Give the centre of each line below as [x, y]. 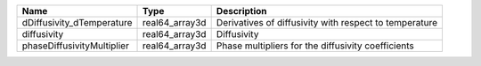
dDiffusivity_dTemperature [77, 22]
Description [241, 11]
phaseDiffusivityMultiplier [75, 46]
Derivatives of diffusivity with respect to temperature [327, 22]
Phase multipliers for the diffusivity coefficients [315, 46]
